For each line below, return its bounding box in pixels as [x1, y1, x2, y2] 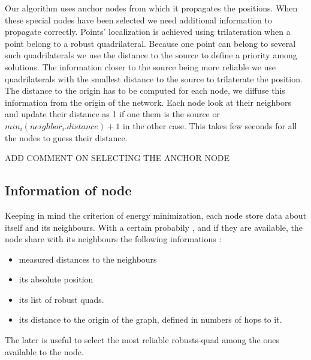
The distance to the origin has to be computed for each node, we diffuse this [5, 84, 285, 97]
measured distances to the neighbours [19, 252, 157, 265]
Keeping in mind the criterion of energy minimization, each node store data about [5, 209, 307, 221]
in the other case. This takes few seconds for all [122, 119, 297, 132]
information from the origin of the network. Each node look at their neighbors [5, 96, 292, 108]
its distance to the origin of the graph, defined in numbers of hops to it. [19, 313, 282, 326]
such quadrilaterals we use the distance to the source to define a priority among [5, 49, 297, 61]
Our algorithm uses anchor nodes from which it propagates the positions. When [5, 2, 298, 14]
